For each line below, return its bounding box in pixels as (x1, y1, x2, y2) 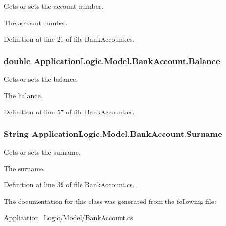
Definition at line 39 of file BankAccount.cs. (4, 180, 135, 190)
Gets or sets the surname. (4, 147, 81, 157)
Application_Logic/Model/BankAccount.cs (4, 212, 133, 223)
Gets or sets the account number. (4, 1, 103, 11)
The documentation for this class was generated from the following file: (4, 196, 216, 206)
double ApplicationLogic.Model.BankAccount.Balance (4, 54, 220, 67)
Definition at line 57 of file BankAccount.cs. (4, 107, 135, 117)
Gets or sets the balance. (4, 74, 78, 84)
